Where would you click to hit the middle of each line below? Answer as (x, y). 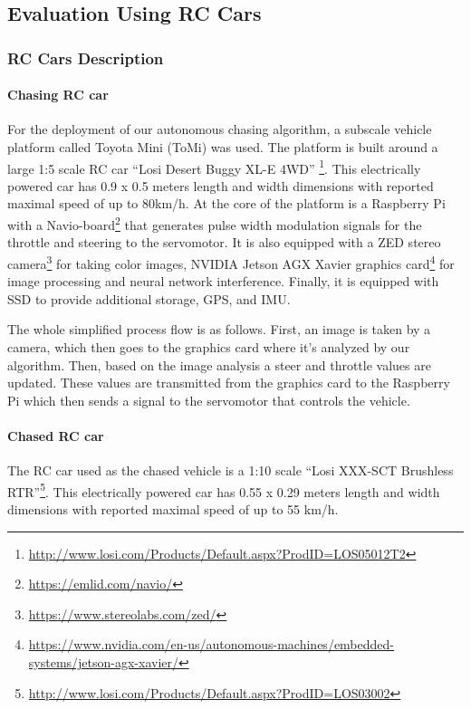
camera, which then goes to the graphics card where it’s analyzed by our (209, 346)
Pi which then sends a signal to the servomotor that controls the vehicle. (209, 400)
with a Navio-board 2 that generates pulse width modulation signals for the (215, 223)
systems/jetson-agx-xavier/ (104, 661)
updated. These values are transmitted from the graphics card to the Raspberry (229, 383)
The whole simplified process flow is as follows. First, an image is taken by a (219, 329)
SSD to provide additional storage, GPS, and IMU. (149, 298)
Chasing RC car (58, 95)
